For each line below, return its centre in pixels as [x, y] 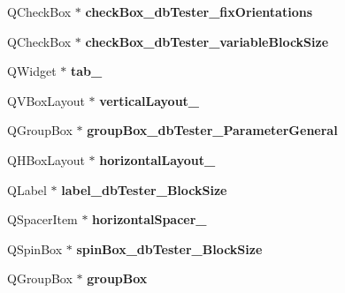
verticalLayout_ [149, 100]
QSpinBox [35, 248]
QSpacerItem [42, 219]
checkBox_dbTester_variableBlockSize [207, 41]
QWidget [32, 71]
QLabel [27, 189]
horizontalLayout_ [157, 159]
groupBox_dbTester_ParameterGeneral [212, 130]
